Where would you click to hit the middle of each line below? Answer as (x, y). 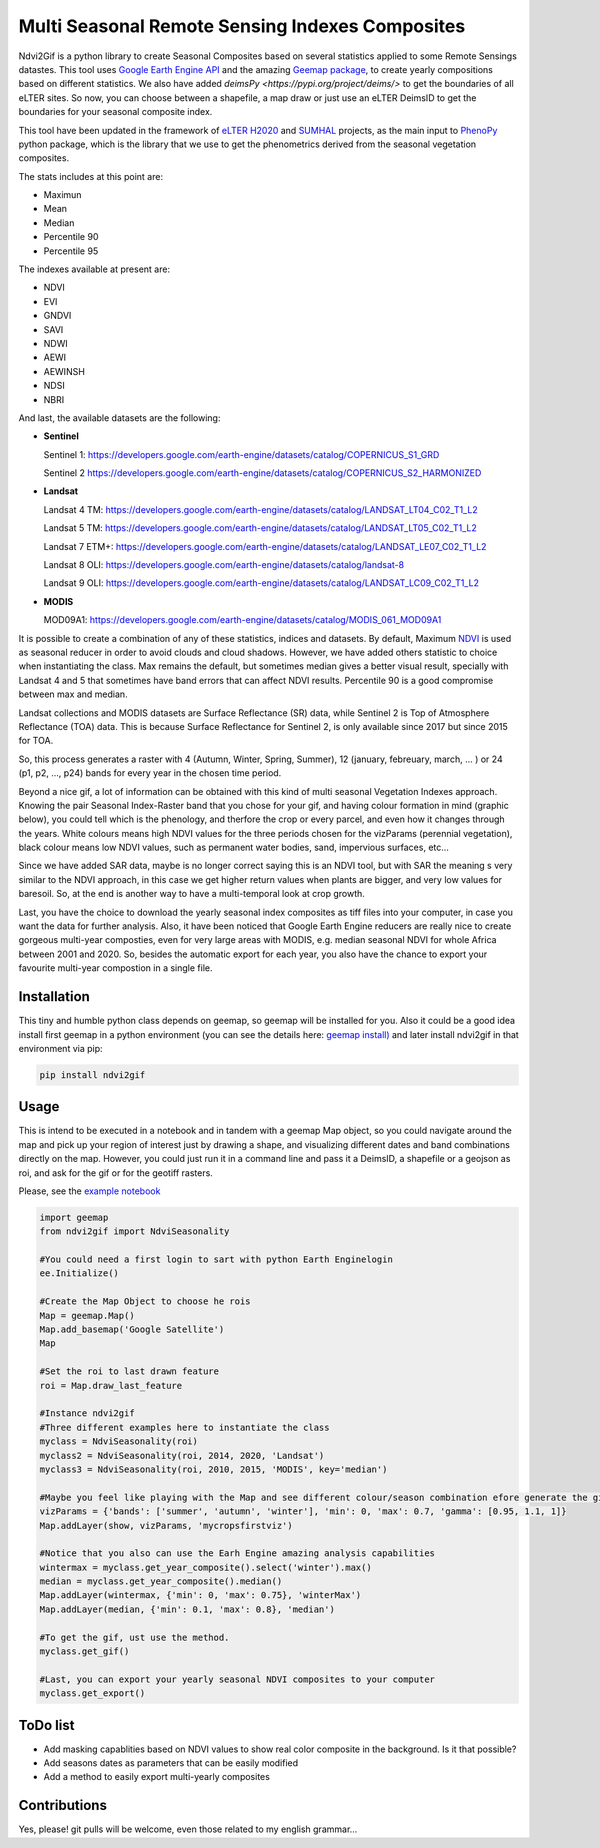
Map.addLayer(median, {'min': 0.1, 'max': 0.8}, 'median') (187, 1609)
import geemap (74, 1217)
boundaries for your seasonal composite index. (115, 112)
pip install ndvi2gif (92, 1074)
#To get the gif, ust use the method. (134, 1637)
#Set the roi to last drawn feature (129, 1371)
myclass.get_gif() (84, 1651)
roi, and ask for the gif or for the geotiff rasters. (116, 1172)
